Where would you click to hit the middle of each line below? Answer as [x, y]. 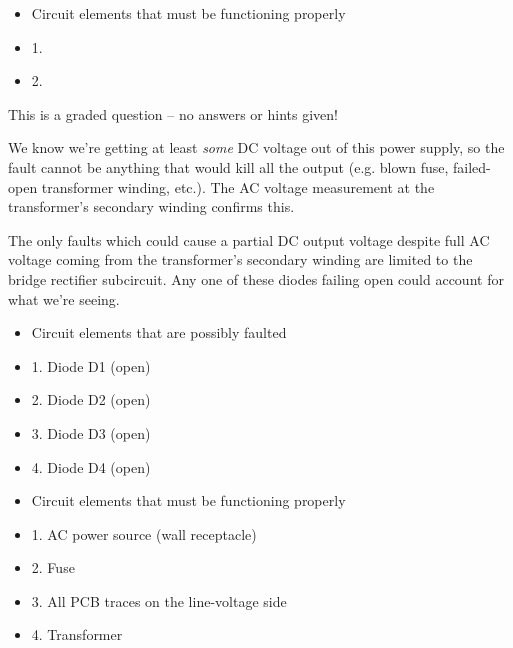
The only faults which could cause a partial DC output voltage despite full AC [249, 239]
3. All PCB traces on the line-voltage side [159, 600]
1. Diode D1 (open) [91, 365]
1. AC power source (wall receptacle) [144, 533]
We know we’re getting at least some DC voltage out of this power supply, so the [256, 147]
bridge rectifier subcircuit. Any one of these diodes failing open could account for [256, 278]
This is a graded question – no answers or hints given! [173, 113]
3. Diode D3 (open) [91, 432]
